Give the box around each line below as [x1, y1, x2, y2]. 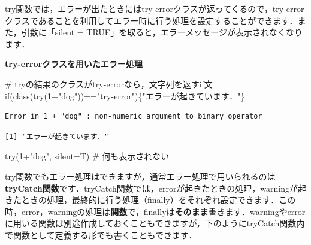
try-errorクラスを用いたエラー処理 [5, 58, 143, 70]
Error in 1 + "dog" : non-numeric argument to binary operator [5, 112, 262, 121]
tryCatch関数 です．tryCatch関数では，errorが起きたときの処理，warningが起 [5, 182, 307, 194]
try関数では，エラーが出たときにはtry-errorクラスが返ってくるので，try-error [5, 2, 304, 14]
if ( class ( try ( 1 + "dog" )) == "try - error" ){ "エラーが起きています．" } [5, 89, 245, 102]
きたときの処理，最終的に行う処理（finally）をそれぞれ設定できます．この [5, 193, 296, 206]
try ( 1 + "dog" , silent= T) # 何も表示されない [5, 150, 170, 162]
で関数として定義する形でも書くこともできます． [5, 228, 197, 241]
